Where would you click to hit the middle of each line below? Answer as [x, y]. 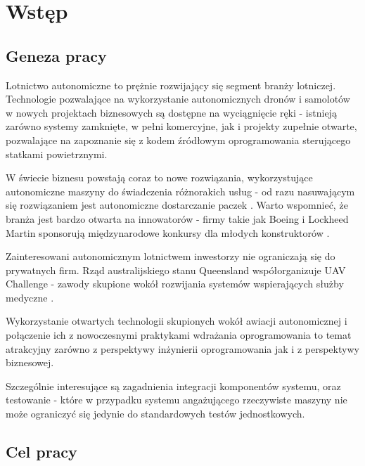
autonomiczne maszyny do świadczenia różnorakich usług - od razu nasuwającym [180, 191]
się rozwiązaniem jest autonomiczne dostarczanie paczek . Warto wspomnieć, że [177, 205]
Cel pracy [41, 452]
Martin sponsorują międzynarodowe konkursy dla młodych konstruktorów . [168, 232]
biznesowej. [30, 362]
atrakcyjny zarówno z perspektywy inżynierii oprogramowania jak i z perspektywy [182, 348]
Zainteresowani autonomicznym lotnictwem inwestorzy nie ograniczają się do [171, 256]
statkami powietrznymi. [57, 154]
